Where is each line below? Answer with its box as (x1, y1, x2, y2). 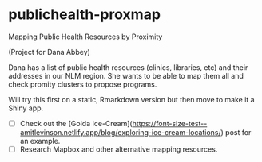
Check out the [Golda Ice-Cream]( (19, 118, 133, 128)
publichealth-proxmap (8, 6, 161, 24)
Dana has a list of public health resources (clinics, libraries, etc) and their (8, 62, 248, 72)
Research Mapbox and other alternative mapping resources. (19, 145, 218, 154)
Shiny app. (8, 103, 44, 113)
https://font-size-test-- (132, 118, 208, 128)
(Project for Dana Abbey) (8, 47, 90, 56)
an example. (19, 137, 61, 145)
